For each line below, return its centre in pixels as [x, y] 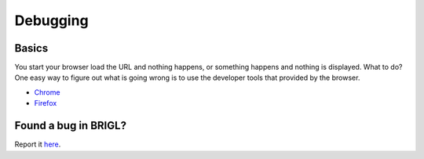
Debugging [52, 20]
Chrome [47, 92]
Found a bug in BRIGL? [71, 126]
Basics [31, 48]
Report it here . [38, 144]
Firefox [46, 103]
